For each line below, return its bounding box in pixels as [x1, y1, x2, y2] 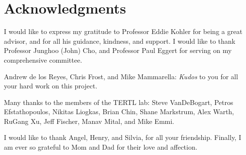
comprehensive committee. [4, 54, 82, 65]
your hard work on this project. [4, 81, 98, 91]
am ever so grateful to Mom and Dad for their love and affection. [4, 142, 197, 152]
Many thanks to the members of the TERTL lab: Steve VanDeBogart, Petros [4, 97, 233, 107]
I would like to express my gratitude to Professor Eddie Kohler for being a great [4, 26, 243, 36]
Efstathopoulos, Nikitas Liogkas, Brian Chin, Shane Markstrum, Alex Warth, [4, 106, 234, 117]
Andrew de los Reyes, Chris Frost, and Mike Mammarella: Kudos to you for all [4, 71, 238, 81]
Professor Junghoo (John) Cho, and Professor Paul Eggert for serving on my [4, 45, 232, 55]
